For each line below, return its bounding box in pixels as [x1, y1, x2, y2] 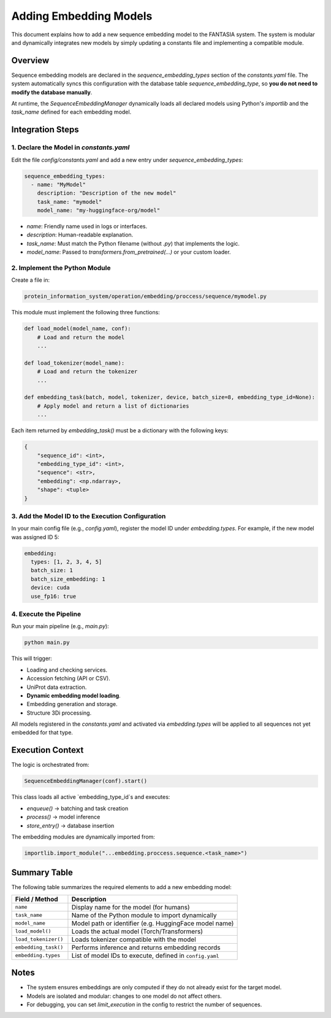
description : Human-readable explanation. [26, 231, 134, 239]
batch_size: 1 [31, 567, 74, 574]
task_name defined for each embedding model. [11, 108, 132, 116]
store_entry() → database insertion [26, 822, 115, 829]
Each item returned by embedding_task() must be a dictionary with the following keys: [11, 427, 229, 434]
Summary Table [11, 868, 73, 878]
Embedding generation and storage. [26, 701, 118, 708]
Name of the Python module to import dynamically [71, 911, 217, 919]
